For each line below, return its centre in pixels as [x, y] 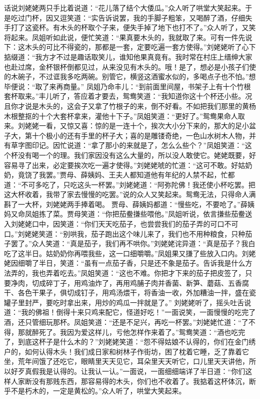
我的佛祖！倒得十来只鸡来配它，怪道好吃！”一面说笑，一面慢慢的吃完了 [138, 312]
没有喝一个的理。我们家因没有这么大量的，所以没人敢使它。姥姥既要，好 [137, 155]
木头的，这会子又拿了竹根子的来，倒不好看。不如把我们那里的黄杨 [147, 106]
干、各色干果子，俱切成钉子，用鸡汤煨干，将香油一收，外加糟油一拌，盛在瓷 [130, 292]
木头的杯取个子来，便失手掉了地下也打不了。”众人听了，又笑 [158, 27]
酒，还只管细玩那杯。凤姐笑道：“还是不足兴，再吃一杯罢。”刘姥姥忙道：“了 [126, 322]
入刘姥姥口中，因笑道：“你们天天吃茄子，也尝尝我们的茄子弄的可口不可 [121, 224]
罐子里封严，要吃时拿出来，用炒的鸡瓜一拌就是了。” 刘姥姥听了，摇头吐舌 [124, 302]
